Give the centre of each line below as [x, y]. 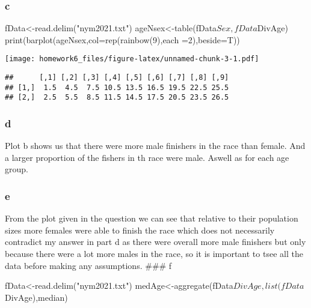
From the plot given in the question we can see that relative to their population [152, 218]
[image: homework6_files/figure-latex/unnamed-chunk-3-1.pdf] [132, 59]
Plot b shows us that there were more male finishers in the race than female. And [155, 146]
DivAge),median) [36, 297]
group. [17, 169]
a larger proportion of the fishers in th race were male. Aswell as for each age [147, 157]
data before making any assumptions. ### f [88, 265]
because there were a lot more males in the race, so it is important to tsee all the [154, 254]
